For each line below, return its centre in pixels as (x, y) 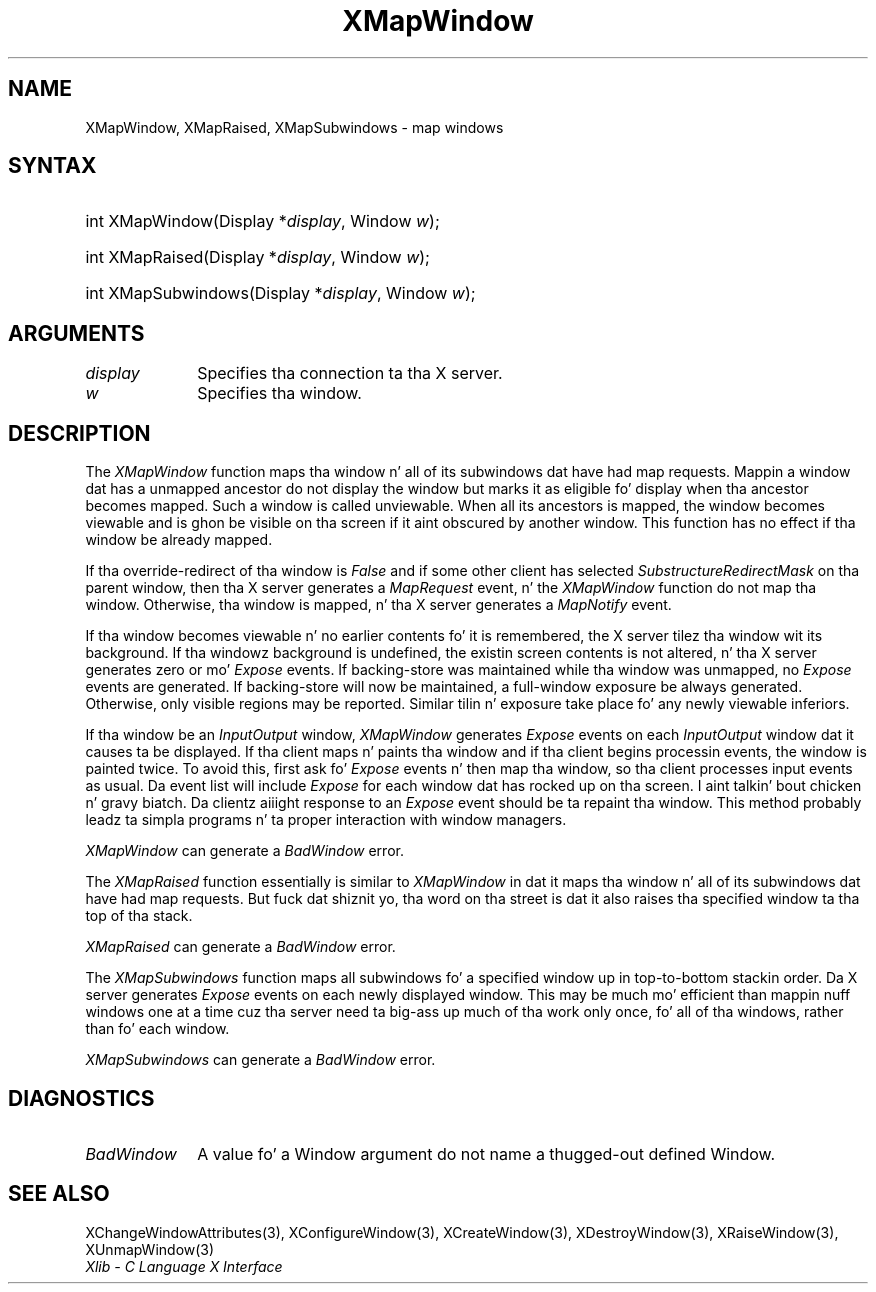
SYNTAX (52, 166)
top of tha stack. (139, 916)
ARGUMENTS (76, 333)
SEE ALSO (59, 1194)
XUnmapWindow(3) (150, 1249)
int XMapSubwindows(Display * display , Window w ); (280, 293)
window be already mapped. (179, 540)
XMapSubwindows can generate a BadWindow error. (260, 1060)
